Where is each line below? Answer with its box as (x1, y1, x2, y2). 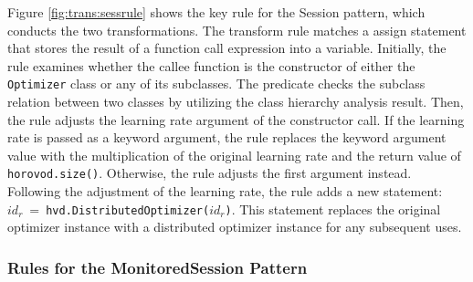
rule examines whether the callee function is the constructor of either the (7, 56, 415, 75)
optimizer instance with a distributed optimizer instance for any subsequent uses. (7, 217, 462, 236)
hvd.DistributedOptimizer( (46, 204, 210, 217)
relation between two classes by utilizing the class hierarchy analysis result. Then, (7, 92, 464, 111)
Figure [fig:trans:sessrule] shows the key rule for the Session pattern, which (7, 3, 426, 21)
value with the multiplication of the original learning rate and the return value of (7, 145, 461, 164)
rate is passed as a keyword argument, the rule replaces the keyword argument (7, 128, 447, 147)
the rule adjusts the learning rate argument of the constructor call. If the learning (7, 110, 465, 129)
